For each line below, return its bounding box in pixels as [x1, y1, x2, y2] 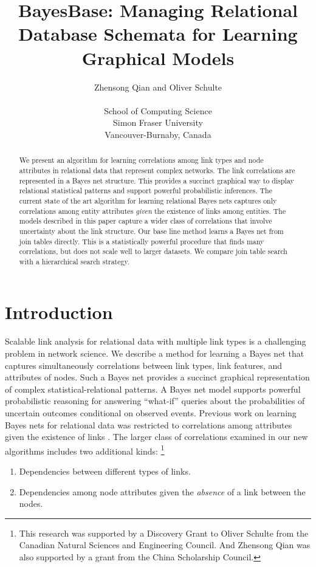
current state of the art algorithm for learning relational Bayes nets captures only [19, 195, 277, 205]
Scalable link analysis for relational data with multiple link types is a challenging [5, 335, 306, 348]
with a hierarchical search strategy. [19, 256, 130, 266]
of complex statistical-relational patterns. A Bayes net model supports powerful [5, 382, 301, 395]
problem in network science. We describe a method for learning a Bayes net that [5, 347, 304, 360]
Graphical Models [81, 45, 235, 70]
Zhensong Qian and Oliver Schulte [94, 80, 222, 93]
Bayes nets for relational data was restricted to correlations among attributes [5, 418, 292, 431]
